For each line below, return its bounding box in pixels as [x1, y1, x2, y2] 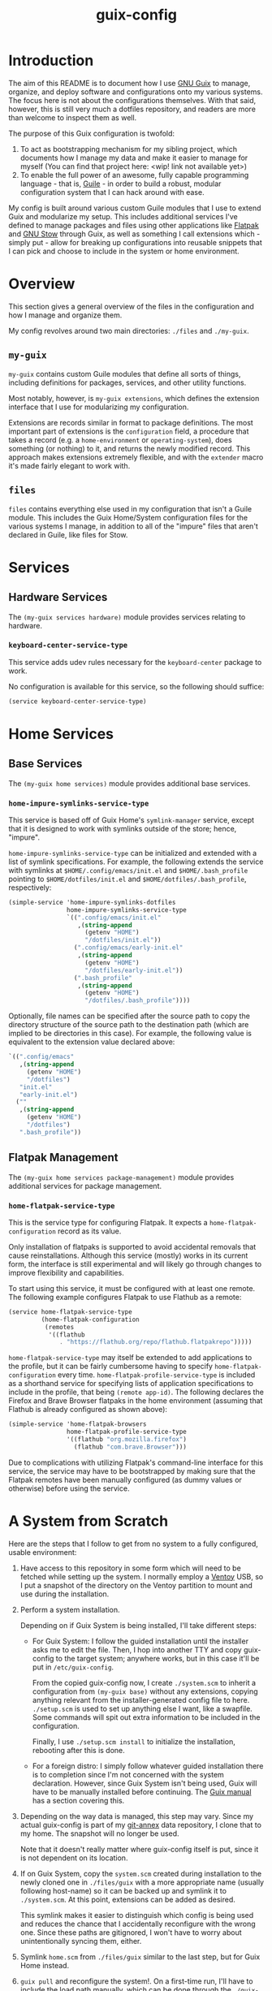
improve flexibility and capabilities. [8, 1268, 124, 1277]
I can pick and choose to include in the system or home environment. [8, 246, 240, 256]
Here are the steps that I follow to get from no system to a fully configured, [8, 1539, 258, 1548]
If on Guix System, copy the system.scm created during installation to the [19, 1868, 262, 1878]
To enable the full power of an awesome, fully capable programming [19, 170, 249, 179]
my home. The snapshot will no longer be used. [19, 1829, 180, 1838]
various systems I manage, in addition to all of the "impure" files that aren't [8, 521, 258, 531]
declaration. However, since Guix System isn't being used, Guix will [32, 1778, 257, 1788]
